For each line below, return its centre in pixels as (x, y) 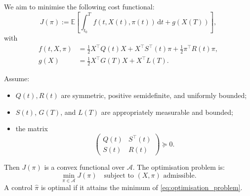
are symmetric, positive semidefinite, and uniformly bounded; (154, 95)
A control (18, 187)
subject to (119, 175)
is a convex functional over (84, 167)
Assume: (17, 78)
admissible (179, 175)
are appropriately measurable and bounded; (167, 112)
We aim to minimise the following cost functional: (79, 6)
